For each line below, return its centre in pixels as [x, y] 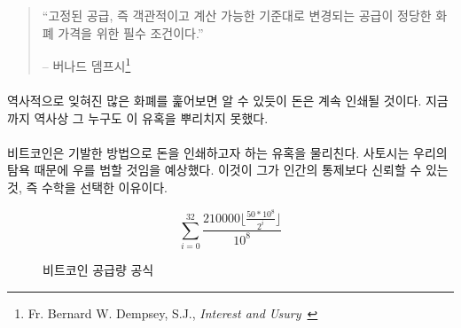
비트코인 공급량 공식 [98, 270]
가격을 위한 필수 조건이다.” [131, 32]
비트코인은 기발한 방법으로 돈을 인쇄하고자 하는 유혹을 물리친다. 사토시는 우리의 [227, 152]
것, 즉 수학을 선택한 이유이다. [87, 187]
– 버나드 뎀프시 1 [86, 64]
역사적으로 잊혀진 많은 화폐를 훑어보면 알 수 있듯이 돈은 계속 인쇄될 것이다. [215, 101]
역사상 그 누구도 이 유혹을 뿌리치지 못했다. [151, 117]
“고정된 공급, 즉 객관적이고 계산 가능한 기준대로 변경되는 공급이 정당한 [237, 15]
